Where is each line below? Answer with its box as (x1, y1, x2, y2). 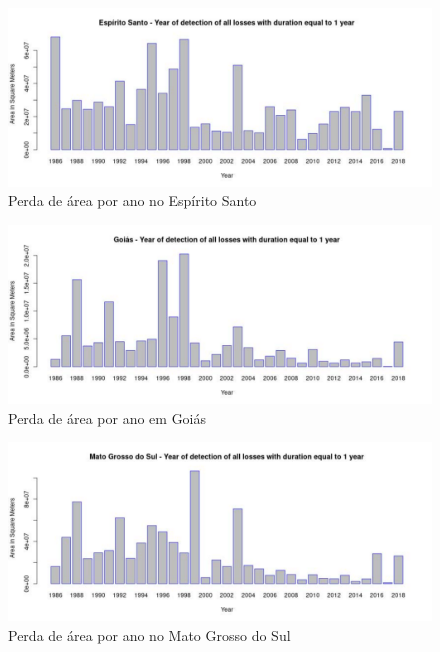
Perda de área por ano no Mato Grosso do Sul (8, 624, 291, 645)
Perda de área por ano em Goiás (8, 407, 207, 428)
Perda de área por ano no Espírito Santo (8, 190, 257, 211)
